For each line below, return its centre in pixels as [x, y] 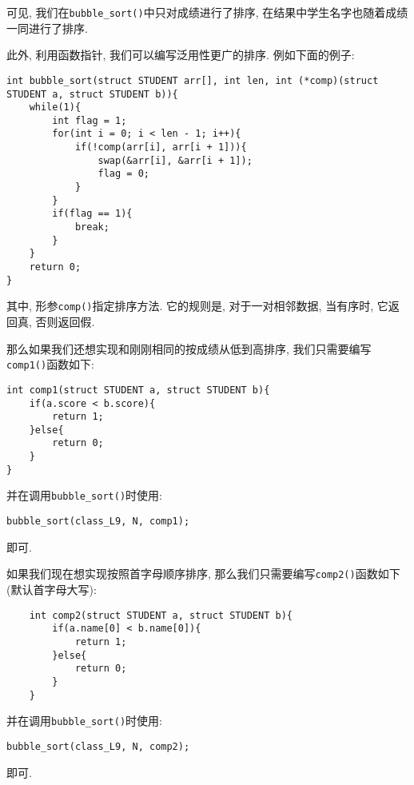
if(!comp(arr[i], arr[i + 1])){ [161, 147]
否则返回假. [65, 321]
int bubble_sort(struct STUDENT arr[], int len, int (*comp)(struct [193, 80]
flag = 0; [123, 174]
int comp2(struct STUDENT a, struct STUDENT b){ [161, 615]
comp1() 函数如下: [51, 364]
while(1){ [55, 108]
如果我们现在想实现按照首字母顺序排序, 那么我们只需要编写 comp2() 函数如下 [203, 574]
